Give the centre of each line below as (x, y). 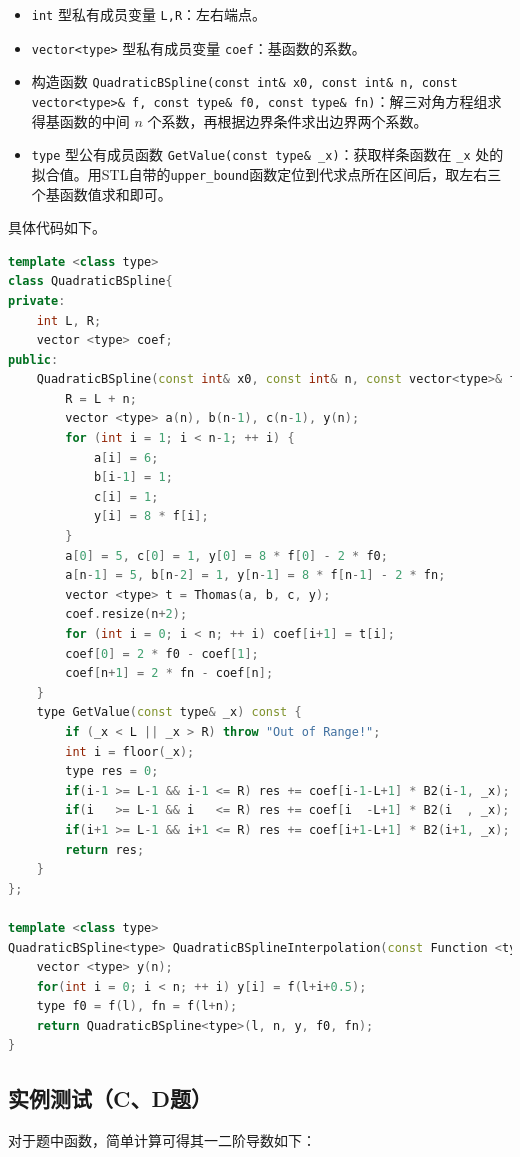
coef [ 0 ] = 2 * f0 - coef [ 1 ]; (162, 653)
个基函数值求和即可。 (101, 193)
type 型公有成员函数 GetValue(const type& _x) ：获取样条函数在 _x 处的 (267, 154)
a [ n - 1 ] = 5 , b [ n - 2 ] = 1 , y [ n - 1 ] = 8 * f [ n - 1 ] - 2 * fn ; (255, 575)
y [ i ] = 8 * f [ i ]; (151, 516)
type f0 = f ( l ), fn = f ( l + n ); (137, 1006)
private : (37, 300)
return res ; (105, 849)
